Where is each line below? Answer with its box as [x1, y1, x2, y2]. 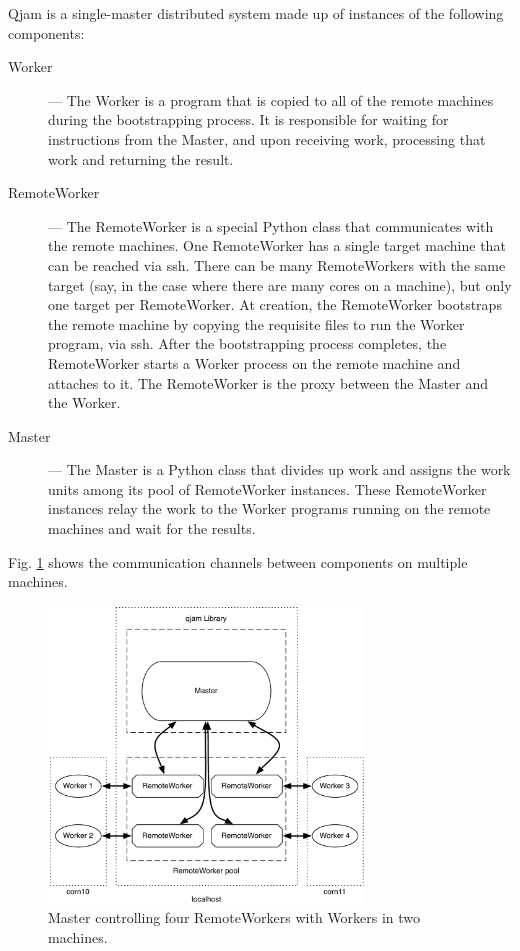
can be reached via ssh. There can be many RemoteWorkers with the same [48, 254, 506, 275]
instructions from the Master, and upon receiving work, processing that [48, 128, 486, 149]
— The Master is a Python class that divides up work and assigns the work [48, 459, 511, 480]
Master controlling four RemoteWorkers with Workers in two [48, 907, 421, 928]
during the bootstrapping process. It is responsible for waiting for [48, 109, 449, 130]
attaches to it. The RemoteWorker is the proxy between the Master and [48, 372, 488, 393]
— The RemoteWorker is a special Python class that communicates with [48, 215, 494, 236]
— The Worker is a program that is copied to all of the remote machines [48, 89, 494, 110]
